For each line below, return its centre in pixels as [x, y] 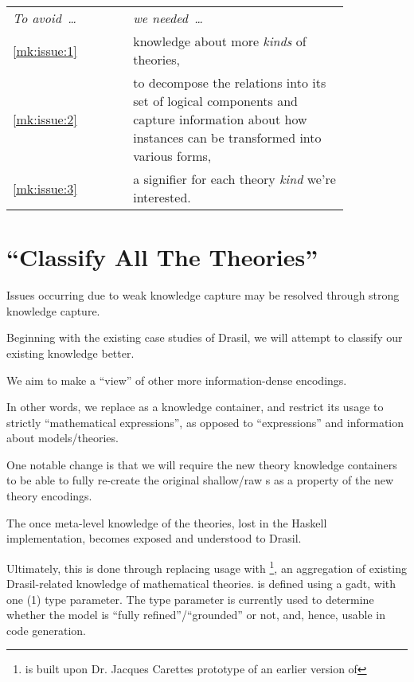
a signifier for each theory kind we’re [234, 179]
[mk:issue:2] [45, 119]
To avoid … [45, 18]
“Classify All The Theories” [162, 257]
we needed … [168, 18]
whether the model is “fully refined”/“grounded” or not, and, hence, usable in [196, 615]
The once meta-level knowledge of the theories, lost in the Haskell [167, 522]
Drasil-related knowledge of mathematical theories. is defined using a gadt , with [201, 584]
